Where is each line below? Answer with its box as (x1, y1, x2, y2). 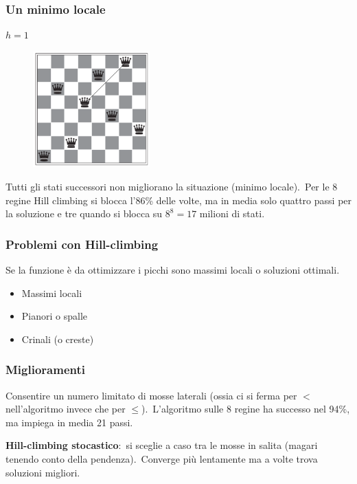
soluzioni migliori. (5, 465, 80, 479)
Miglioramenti (5, 361, 85, 378)
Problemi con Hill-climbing (5, 235, 159, 252)
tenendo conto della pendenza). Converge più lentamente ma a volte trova (5, 451, 318, 465)
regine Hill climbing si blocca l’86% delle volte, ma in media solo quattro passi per (5, 192, 352, 207)
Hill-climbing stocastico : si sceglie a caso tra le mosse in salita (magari (5, 438, 318, 452)
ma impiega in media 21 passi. (5, 415, 133, 429)
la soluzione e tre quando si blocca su (5, 206, 163, 221)
